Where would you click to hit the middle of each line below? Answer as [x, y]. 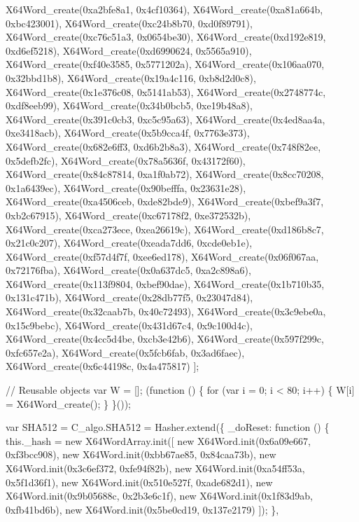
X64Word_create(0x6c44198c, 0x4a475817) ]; [103, 366]
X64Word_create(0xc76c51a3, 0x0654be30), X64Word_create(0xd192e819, [166, 37]
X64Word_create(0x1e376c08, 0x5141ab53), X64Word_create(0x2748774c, [166, 91]
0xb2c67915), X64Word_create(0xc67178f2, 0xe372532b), [128, 215]
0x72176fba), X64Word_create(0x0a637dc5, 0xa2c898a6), [128, 270]
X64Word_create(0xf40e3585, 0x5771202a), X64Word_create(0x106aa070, [165, 64]
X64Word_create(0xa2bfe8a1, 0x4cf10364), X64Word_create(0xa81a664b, [164, 9]
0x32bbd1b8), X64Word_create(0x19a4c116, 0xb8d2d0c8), [131, 77]
